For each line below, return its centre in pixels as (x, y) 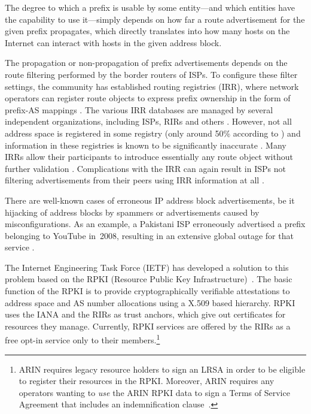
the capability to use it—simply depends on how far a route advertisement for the (155, 19)
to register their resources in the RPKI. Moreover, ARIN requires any (147, 381)
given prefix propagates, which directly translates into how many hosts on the (147, 31)
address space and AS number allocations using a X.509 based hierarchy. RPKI (150, 302)
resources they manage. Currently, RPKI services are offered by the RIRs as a (148, 326)
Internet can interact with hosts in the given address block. (113, 42)
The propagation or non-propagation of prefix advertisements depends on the (146, 63)
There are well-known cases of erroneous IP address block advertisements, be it (150, 200)
